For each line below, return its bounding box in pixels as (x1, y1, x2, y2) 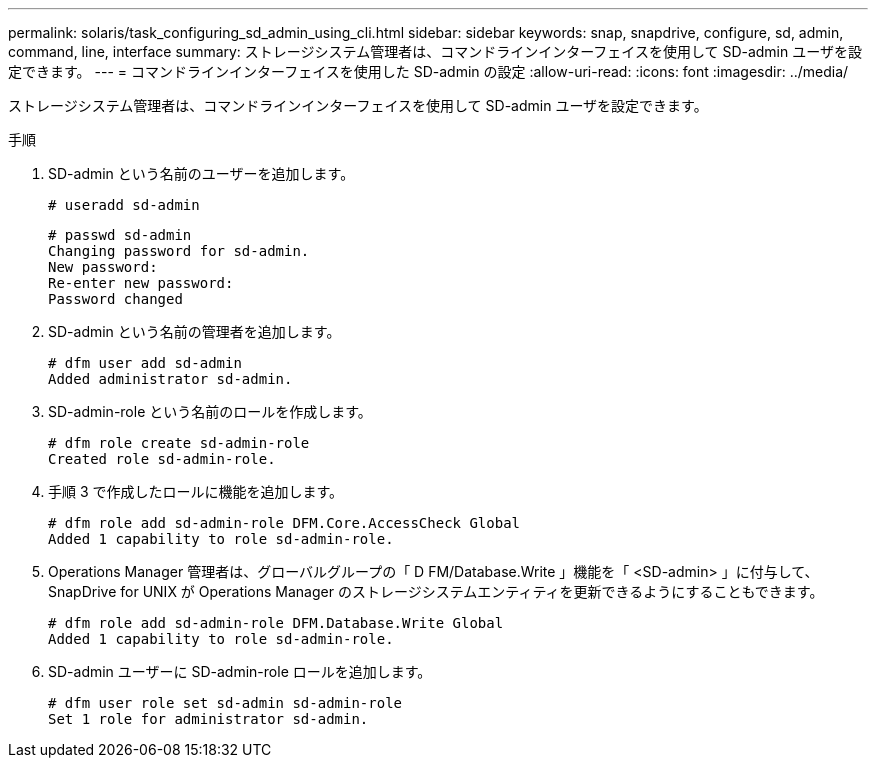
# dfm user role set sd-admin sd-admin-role (48, 695, 403, 711)
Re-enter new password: (48, 275, 234, 291)
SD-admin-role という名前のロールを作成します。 (48, 403, 372, 420)
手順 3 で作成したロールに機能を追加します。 (48, 483, 344, 500)
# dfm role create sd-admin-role (48, 435, 310, 451)
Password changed (48, 291, 183, 307)
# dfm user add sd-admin (48, 355, 242, 371)
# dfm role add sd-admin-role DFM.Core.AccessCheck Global (48, 515, 521, 531)
